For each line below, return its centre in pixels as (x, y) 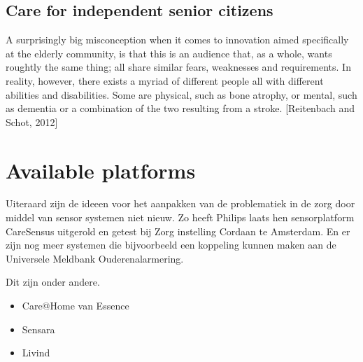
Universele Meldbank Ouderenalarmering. (95, 258)
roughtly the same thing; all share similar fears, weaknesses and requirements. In (178, 67)
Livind (36, 353)
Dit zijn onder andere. (53, 282)
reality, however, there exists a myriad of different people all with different (165, 80)
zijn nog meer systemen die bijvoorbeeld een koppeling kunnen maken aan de (171, 245)
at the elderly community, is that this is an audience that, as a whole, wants (169, 53)
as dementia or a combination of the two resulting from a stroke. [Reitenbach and (180, 108)
